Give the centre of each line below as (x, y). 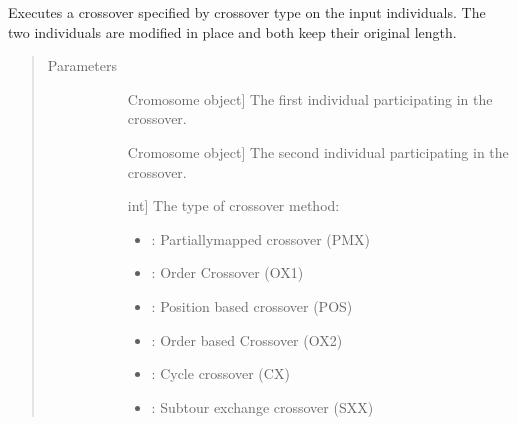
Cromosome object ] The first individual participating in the (310, 98)
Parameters (82, 65)
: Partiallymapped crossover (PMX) (261, 238)
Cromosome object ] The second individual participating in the (318, 151)
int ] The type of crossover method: (233, 205)
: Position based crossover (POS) (252, 305)
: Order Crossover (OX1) (227, 272)
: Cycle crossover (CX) (220, 373)
